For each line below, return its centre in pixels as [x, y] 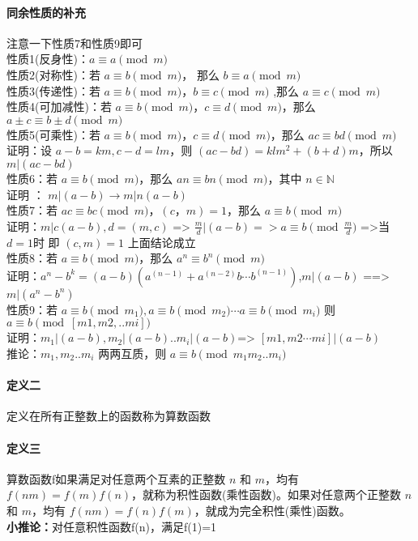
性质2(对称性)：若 [53, 74]
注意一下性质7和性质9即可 [75, 43]
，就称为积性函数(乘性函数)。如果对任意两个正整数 [266, 494]
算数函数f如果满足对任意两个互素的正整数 [116, 478]
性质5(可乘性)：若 [53, 134]
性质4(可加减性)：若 [59, 106]
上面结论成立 [162, 242]
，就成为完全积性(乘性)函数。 [272, 510]
